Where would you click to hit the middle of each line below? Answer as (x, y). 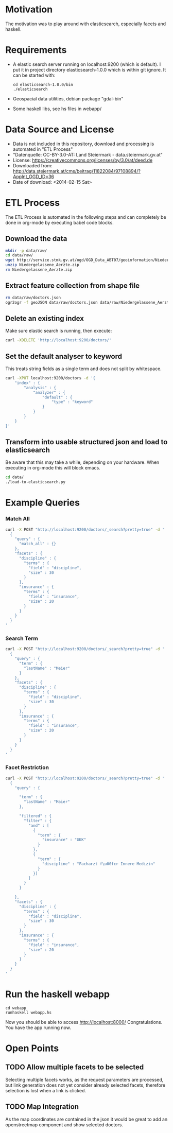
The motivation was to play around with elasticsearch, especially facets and (86, 24)
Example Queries (42, 503)
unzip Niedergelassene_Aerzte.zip (42, 265)
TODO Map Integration (42, 1107)
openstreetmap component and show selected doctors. (64, 1125)
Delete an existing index (45, 318)
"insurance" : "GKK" (64, 840)
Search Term (22, 638)
